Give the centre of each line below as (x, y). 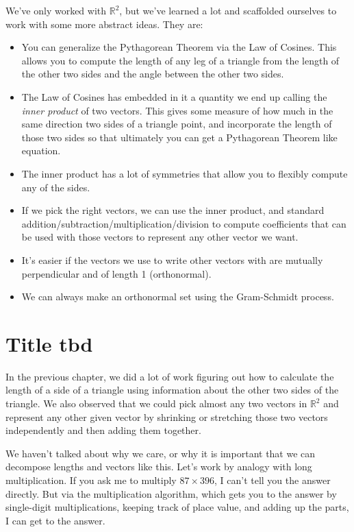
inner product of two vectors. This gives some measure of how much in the (177, 110)
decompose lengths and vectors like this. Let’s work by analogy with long (159, 467)
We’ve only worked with (56, 10)
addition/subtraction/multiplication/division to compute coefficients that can (184, 223)
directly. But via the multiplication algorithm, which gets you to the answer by (171, 493)
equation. (41, 150)
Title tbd (49, 343)
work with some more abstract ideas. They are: (104, 24)
